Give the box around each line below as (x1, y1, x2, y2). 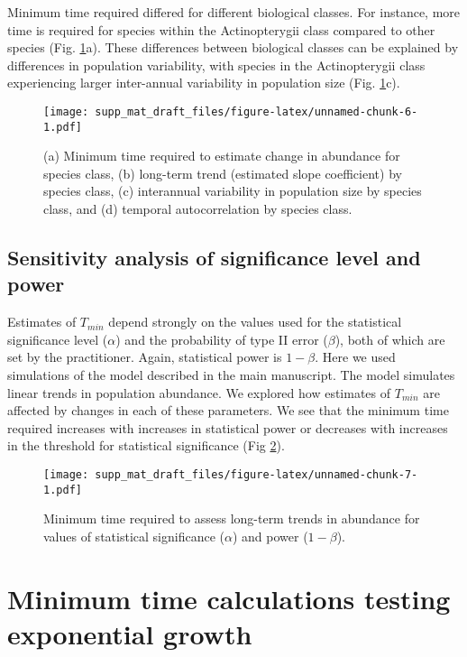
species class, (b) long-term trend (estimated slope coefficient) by (43, 163, 402, 182)
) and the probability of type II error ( (115, 329, 328, 348)
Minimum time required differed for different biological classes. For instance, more (7, 3, 461, 21)
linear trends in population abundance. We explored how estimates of (7, 383, 391, 402)
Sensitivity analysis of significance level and (7, 244, 421, 272)
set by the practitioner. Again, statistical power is (7, 347, 282, 366)
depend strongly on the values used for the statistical (108, 312, 402, 331)
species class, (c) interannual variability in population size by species (43, 181, 422, 200)
